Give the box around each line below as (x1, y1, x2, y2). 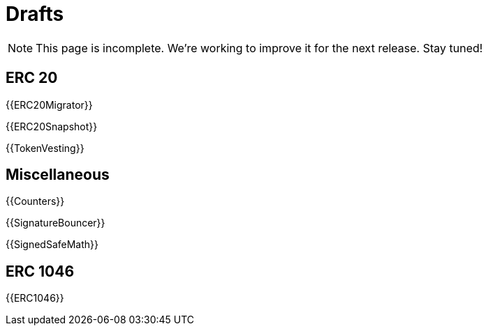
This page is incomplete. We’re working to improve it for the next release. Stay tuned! (36, 40, 483, 55)
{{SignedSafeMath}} (6, 238, 98, 251)
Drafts (6, 2, 64, 26)
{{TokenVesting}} (6, 141, 84, 154)
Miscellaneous (6, 166, 110, 184)
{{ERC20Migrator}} (6, 98, 93, 111)
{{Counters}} (6, 195, 65, 208)
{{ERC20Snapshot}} (6, 120, 98, 132)
